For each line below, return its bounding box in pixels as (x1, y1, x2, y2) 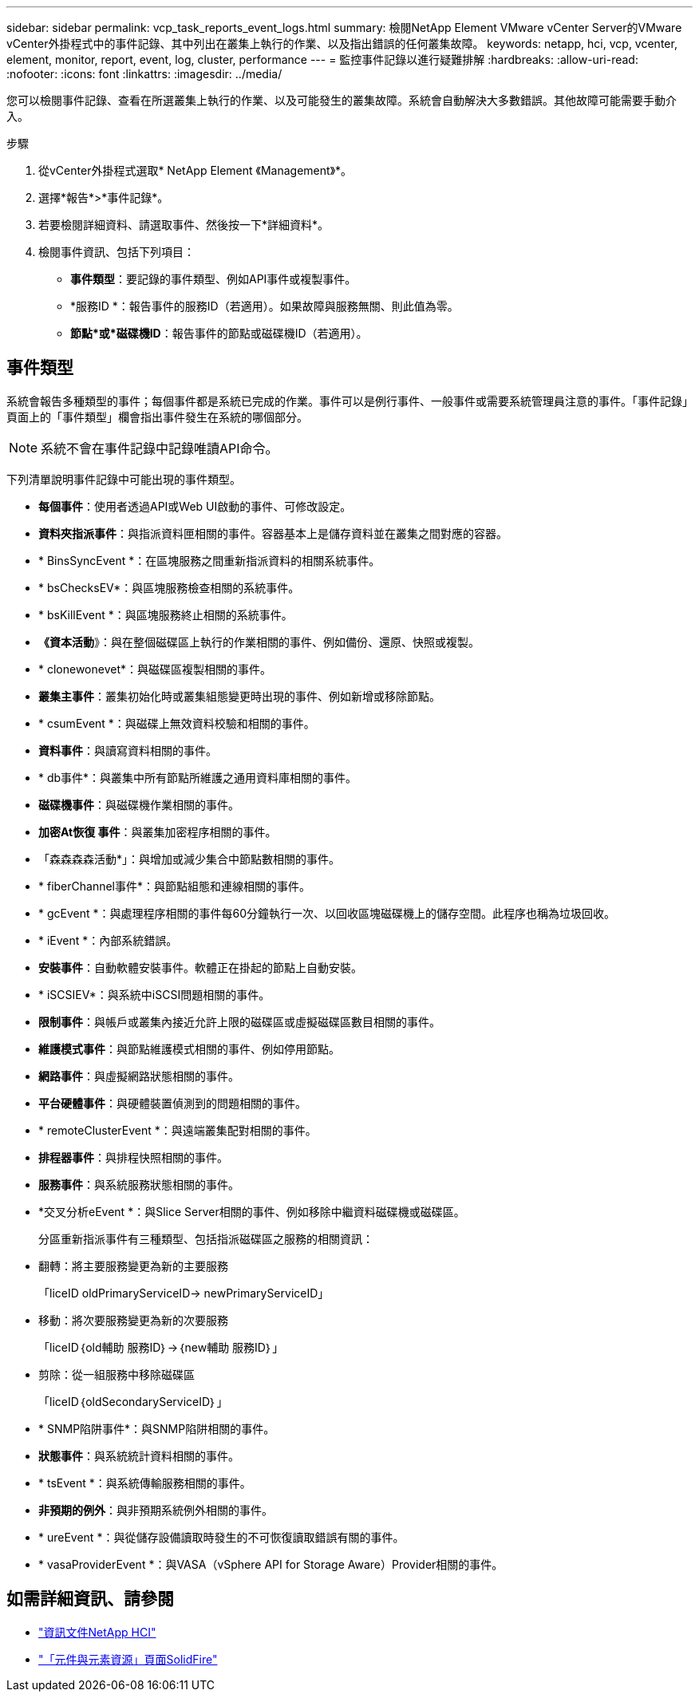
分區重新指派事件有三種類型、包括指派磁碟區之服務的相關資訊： (38, 1231, 373, 1246)
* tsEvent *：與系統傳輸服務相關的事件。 (38, 1475, 251, 1490)
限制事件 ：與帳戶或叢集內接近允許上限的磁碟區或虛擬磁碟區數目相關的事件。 (38, 1014, 440, 1029)
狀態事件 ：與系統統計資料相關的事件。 (38, 1448, 239, 1463)
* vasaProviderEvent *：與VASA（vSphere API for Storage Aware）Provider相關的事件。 (38, 1557, 504, 1571)
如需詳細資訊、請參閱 (6, 1589, 174, 1609)
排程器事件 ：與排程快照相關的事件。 (38, 1150, 228, 1164)
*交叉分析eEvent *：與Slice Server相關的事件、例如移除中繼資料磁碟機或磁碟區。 (38, 1204, 465, 1218)
